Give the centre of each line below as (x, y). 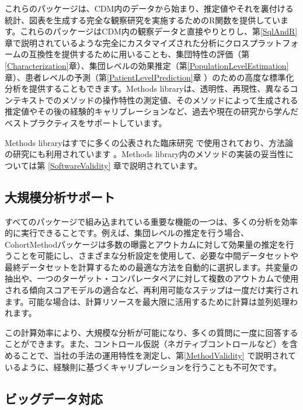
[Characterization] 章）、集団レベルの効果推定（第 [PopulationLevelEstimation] (147, 65)
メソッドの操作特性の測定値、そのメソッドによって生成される (180, 100)
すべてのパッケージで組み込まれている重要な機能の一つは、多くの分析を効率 (151, 221)
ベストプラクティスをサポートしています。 (86, 122)
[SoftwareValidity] (79, 165)
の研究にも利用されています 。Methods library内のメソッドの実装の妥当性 (145, 154)
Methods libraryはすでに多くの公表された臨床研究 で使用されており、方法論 (149, 142)
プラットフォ (274, 42)
